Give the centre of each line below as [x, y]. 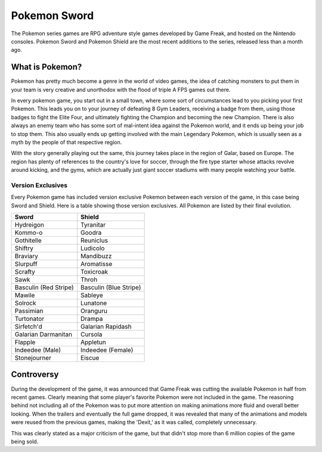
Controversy [35, 375]
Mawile [25, 295]
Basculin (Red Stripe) [44, 287]
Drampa [92, 319]
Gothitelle [28, 240]
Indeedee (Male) [38, 350]
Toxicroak [95, 272]
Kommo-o [29, 233]
